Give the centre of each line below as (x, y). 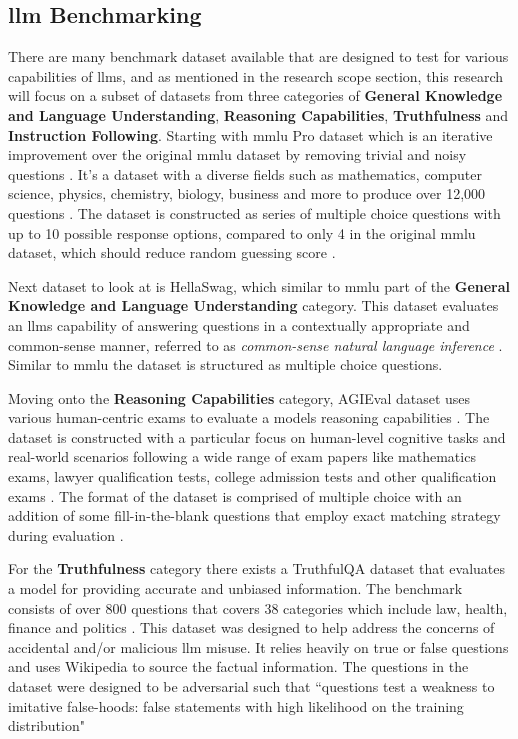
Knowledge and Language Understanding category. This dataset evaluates (253, 305)
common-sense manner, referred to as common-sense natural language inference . (255, 344)
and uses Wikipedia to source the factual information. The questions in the (238, 666)
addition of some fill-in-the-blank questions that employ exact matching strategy (254, 515)
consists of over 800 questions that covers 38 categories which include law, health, (258, 607)
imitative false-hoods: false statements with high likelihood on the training (236, 705)
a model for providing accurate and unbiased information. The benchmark (235, 588)
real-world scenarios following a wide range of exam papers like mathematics (242, 456)
